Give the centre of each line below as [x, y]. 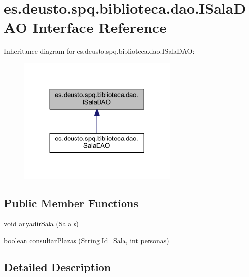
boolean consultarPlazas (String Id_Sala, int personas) [87, 240]
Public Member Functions [71, 203]
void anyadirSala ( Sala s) [41, 223]
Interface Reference [100, 27]
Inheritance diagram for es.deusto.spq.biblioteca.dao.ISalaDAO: [99, 51]
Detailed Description [58, 266]
